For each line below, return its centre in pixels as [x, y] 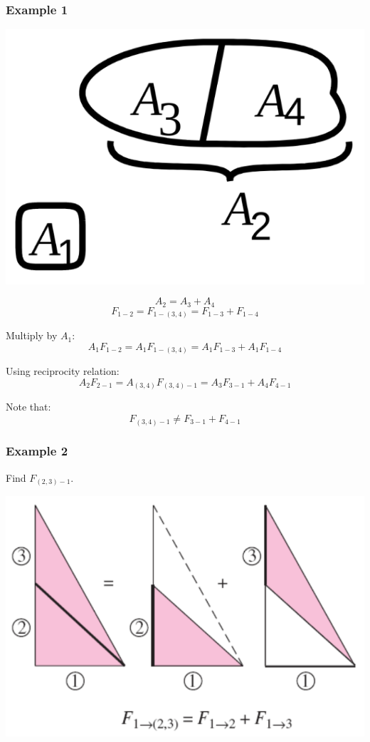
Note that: [28, 407]
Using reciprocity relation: [63, 371]
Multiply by [32, 335]
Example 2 [37, 451]
